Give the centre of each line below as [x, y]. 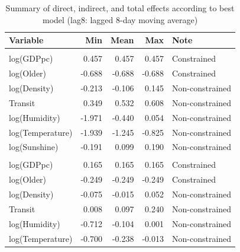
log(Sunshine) [34, 147]
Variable [26, 40]
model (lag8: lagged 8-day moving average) [120, 19]
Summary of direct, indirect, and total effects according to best [120, 8]
